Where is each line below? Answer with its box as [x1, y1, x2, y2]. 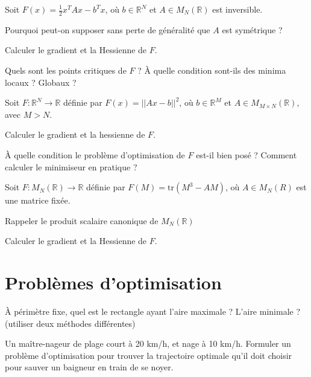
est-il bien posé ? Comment [196, 148, 297, 161]
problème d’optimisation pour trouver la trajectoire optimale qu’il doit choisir [5, 349, 292, 361]
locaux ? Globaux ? [5, 76, 77, 88]
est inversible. [212, 3, 263, 15]
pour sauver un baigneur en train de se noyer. [5, 361, 174, 373]
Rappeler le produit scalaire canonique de [5, 214, 159, 227]
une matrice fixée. [5, 194, 71, 207]
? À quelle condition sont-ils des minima [137, 64, 286, 77]
